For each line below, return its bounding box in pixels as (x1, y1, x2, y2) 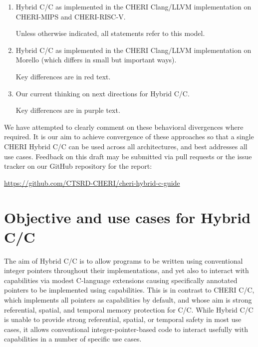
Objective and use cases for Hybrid (4, 207, 251, 227)
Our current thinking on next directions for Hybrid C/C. (15, 88, 190, 98)
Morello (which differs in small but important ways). (15, 54, 177, 65)
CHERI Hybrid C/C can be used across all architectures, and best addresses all (4, 141, 248, 151)
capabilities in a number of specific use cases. (4, 334, 142, 344)
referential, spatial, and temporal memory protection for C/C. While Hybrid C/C (4, 304, 254, 315)
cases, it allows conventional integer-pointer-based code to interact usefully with (4, 324, 248, 334)
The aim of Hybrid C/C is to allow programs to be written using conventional (4, 255, 243, 266)
